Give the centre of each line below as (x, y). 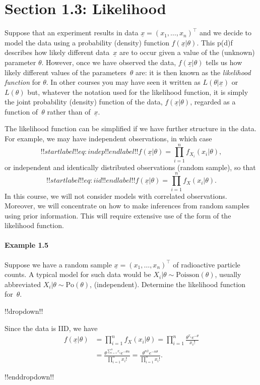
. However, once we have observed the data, (109, 62)
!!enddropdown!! (29, 376)
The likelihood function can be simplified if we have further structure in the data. (131, 128)
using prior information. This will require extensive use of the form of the (118, 215)
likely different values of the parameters (66, 72)
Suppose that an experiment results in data (72, 33)
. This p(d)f (215, 42)
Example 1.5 (27, 245)
